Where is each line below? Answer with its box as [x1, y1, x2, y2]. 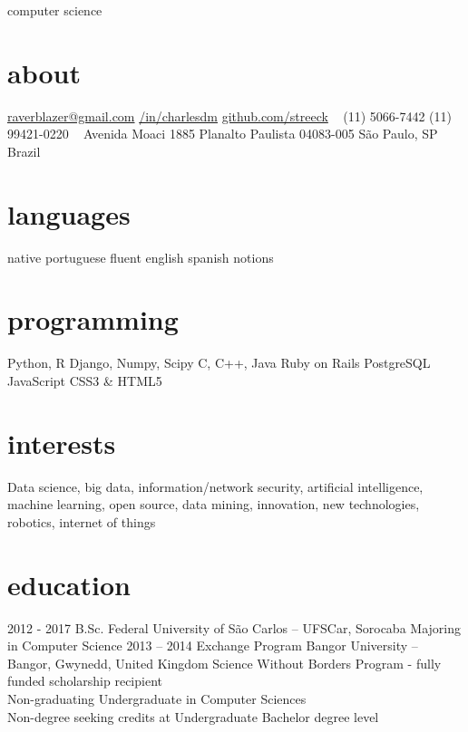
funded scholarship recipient [7, 671, 162, 690]
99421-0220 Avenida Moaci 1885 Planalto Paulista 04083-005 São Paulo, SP [7, 124, 438, 143]
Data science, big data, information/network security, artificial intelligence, [7, 477, 424, 496]
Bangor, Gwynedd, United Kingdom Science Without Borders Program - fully [7, 653, 442, 672]
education [7, 565, 131, 602]
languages [7, 195, 131, 232]
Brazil [7, 141, 41, 160]
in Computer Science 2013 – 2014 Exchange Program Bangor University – [7, 636, 418, 655]
